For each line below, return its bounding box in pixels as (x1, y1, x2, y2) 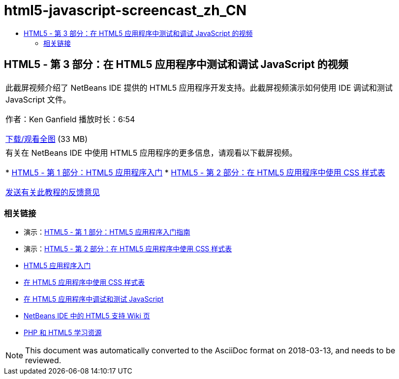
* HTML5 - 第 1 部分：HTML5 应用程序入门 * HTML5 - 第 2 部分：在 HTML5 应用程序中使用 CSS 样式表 (5, 167, 386, 177)
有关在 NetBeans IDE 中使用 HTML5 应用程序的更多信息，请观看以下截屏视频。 (5, 147, 297, 158)
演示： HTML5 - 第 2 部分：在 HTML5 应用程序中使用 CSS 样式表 (24, 244, 232, 253)
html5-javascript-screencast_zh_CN (4, 2, 246, 19)
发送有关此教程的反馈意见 (5, 187, 100, 197)
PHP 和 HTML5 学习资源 (24, 328, 102, 337)
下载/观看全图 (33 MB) (5, 134, 88, 144)
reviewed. (25, 355, 61, 366)
